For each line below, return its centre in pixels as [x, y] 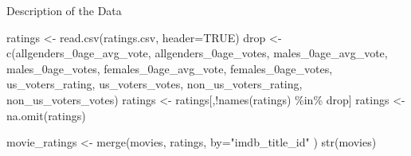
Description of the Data [64, 10]
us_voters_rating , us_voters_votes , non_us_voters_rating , [155, 84]
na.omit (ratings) [46, 115]
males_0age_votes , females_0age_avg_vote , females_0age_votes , [170, 68]
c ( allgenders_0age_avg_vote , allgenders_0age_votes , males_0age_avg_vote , [197, 53]
